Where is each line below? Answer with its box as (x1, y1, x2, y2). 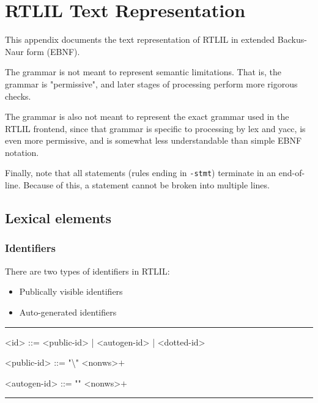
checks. (5, 89, 31, 102)
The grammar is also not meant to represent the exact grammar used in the (5, 110, 289, 123)
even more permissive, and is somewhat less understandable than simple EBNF (5, 134, 302, 147)
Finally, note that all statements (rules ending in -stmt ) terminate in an (5, 166, 276, 179)
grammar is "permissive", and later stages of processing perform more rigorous (5, 77, 298, 90)
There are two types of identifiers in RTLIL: (5, 264, 170, 277)
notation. (5, 146, 39, 158)
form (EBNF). (26, 45, 80, 57)
